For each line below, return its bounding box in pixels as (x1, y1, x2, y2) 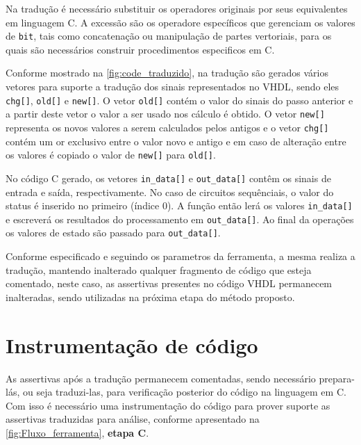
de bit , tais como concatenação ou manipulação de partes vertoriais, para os (6, 29, 332, 43)
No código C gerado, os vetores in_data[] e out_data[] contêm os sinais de (6, 170, 331, 185)
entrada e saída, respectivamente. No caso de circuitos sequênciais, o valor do (6, 184, 334, 199)
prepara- (319, 371, 355, 385)
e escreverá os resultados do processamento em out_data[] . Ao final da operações (6, 211, 354, 226)
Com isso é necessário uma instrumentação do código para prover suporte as (6, 398, 330, 412)
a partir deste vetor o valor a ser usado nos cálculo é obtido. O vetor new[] (6, 106, 325, 121)
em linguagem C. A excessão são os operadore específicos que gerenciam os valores (6, 15, 355, 29)
